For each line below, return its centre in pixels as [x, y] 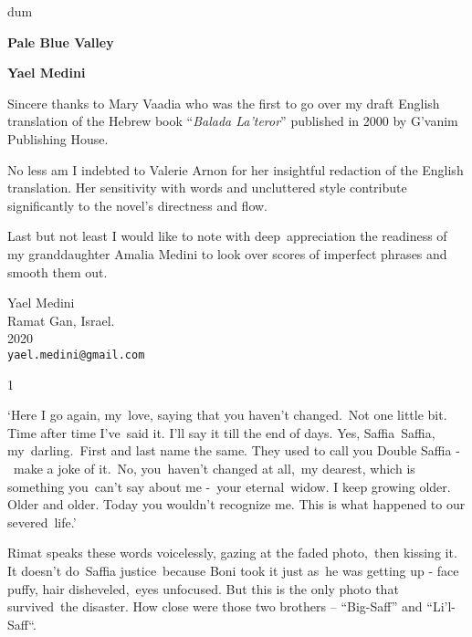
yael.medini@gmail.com [76, 355]
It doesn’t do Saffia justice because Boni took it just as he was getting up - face [233, 570]
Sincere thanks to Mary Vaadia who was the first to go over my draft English [224, 103]
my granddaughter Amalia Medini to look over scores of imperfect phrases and [227, 253]
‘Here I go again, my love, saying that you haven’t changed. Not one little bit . [227, 415]
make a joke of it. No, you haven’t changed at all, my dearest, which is [214, 468]
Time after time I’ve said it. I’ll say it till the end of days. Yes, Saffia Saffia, [221, 432]
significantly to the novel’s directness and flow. [138, 205]
